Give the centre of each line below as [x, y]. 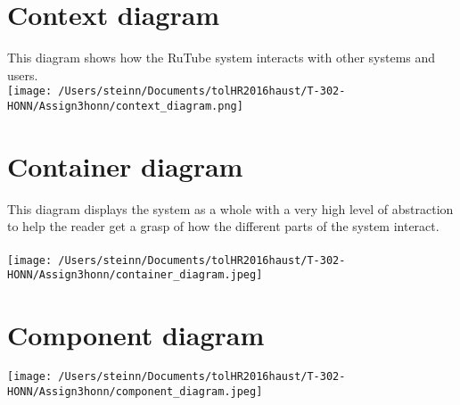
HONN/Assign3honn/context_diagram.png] [125, 106]
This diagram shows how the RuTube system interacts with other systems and [222, 58]
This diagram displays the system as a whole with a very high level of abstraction [230, 208]
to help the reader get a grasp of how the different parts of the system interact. [223, 226]
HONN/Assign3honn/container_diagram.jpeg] [135, 275]
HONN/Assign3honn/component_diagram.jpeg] [135, 391]
